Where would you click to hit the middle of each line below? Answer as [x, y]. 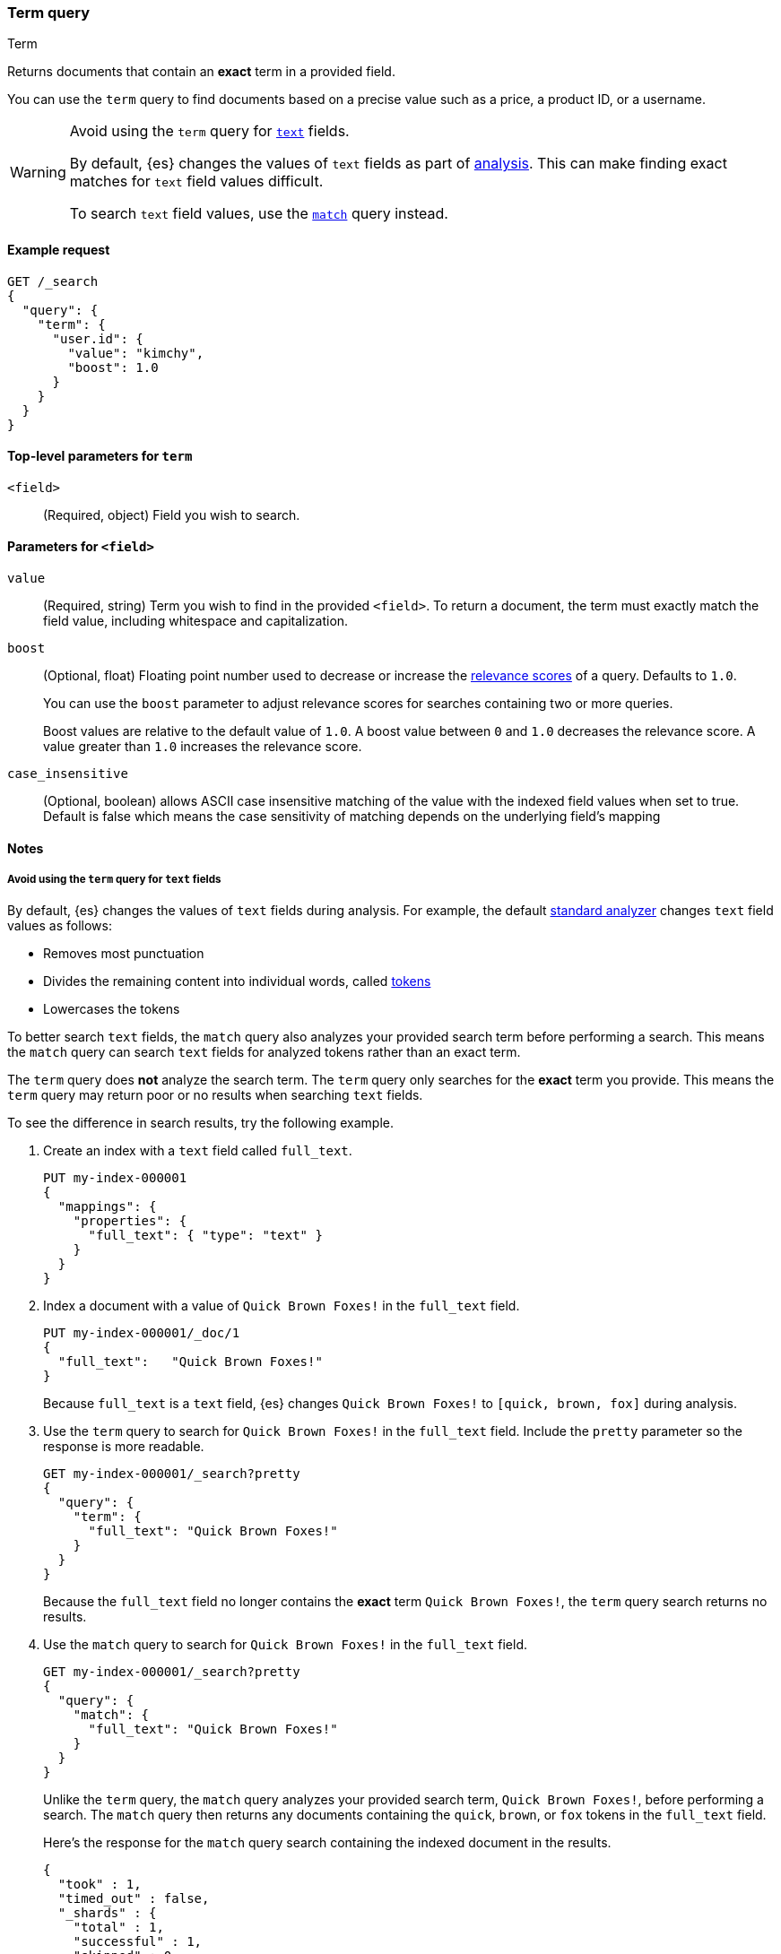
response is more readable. [124, 1447]
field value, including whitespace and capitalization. [196, 621]
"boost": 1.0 [113, 367]
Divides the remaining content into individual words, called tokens [237, 981]
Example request [59, 249]
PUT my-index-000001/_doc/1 [142, 1333]
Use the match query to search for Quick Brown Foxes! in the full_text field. [285, 1645]
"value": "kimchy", [136, 353]
